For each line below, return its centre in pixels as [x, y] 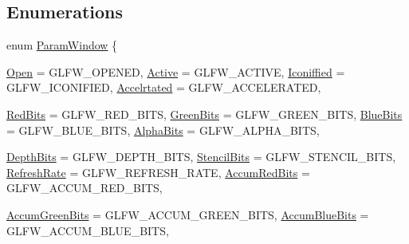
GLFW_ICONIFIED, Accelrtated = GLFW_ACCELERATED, [164, 87]
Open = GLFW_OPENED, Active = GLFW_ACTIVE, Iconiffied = [176, 71]
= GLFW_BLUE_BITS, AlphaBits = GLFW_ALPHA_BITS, [163, 130]
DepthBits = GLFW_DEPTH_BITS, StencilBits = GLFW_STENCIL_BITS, [201, 157]
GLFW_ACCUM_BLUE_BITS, [88, 230]
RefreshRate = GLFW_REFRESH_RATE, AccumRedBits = [158, 172]
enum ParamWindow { [62, 45]
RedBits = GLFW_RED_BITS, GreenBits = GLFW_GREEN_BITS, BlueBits [204, 114]
